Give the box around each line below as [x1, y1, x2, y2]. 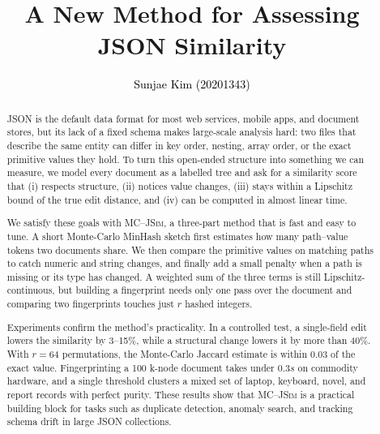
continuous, [6, 283, 55, 297]
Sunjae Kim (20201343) [134, 75, 250, 92]
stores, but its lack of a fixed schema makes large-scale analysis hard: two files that [6, 125, 357, 139]
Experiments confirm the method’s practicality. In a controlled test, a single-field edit [6, 320, 367, 333]
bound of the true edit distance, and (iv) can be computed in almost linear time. [6, 192, 348, 206]
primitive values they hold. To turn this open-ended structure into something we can [6, 152, 365, 165]
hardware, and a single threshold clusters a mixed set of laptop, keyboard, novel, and [6, 374, 366, 388]
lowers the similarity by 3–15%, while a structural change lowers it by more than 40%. [6, 333, 371, 347]
